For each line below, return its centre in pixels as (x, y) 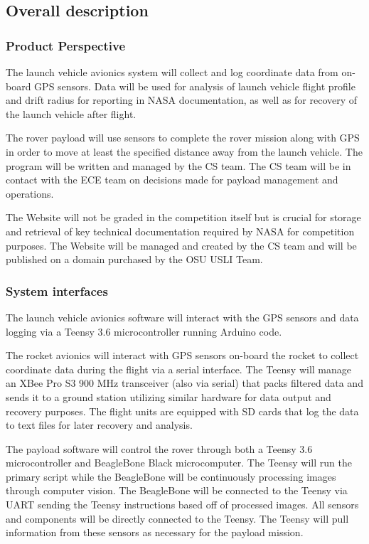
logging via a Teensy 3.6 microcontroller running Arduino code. (144, 331)
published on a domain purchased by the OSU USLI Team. (134, 259)
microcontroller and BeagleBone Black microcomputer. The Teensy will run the (179, 463)
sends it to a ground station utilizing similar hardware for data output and (169, 396)
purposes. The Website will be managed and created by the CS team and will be (181, 245)
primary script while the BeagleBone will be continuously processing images (171, 476)
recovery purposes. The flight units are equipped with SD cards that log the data (182, 411)
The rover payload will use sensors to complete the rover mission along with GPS (183, 138)
